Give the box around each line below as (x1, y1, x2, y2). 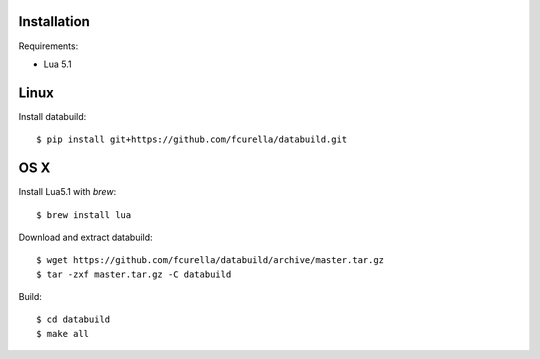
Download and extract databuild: (18, 231, 154, 243)
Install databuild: (18, 110, 87, 122)
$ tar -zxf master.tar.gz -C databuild (36, 268, 232, 280)
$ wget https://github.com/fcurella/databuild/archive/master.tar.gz (36, 255, 385, 266)
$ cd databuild (36, 314, 111, 325)
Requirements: (18, 40, 79, 52)
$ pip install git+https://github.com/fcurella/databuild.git (36, 134, 348, 145)
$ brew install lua (36, 209, 132, 220)
